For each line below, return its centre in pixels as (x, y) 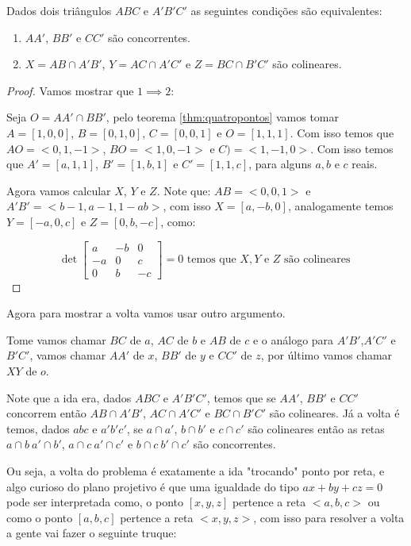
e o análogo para (293, 339)
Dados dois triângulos (59, 10)
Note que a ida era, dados (69, 397)
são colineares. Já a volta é (334, 413)
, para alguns (280, 164)
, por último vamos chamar (326, 355)
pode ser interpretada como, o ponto (95, 502)
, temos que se (241, 397)
